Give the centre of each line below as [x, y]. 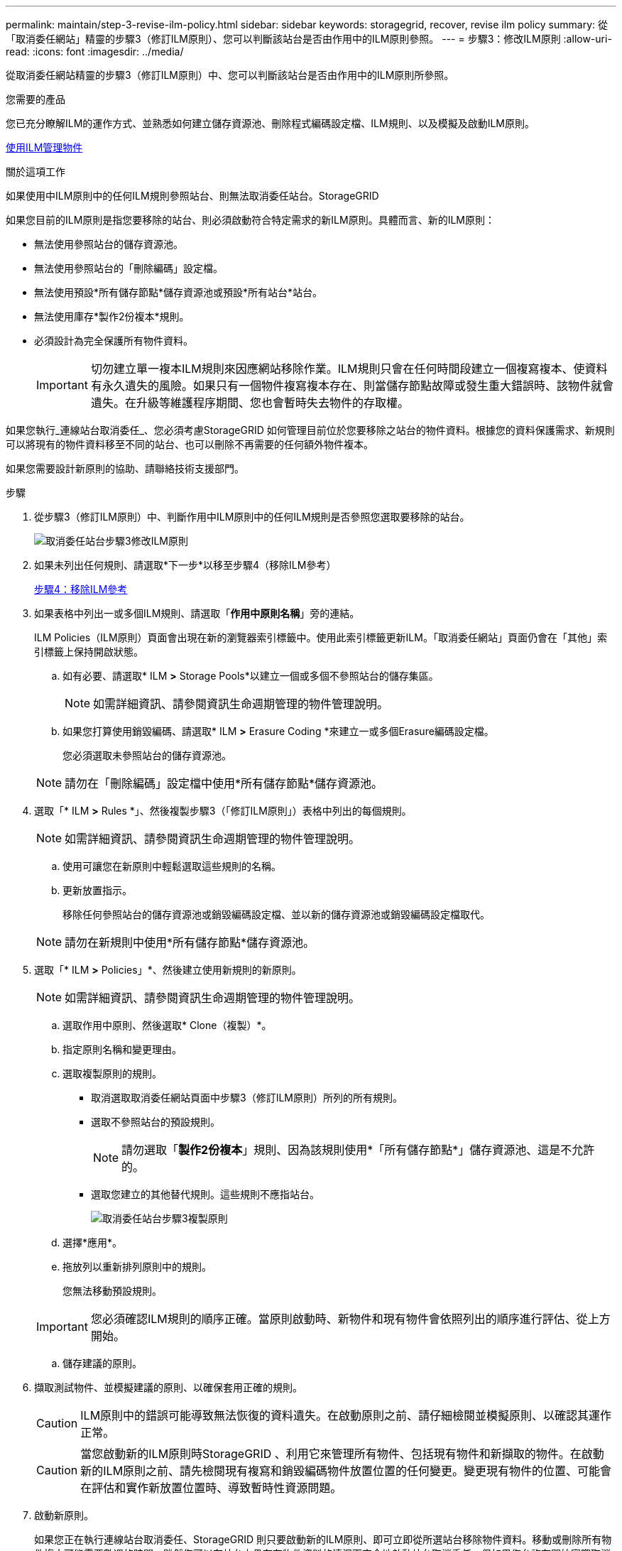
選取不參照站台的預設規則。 [155, 1122]
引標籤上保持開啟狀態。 [89, 652]
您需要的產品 [36, 99]
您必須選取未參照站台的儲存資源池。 [147, 755]
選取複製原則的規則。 [112, 1073]
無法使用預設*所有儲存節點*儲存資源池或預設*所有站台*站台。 [179, 292]
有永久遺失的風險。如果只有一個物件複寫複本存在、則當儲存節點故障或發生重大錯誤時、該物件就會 [352, 386]
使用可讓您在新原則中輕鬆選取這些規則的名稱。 [172, 866]
